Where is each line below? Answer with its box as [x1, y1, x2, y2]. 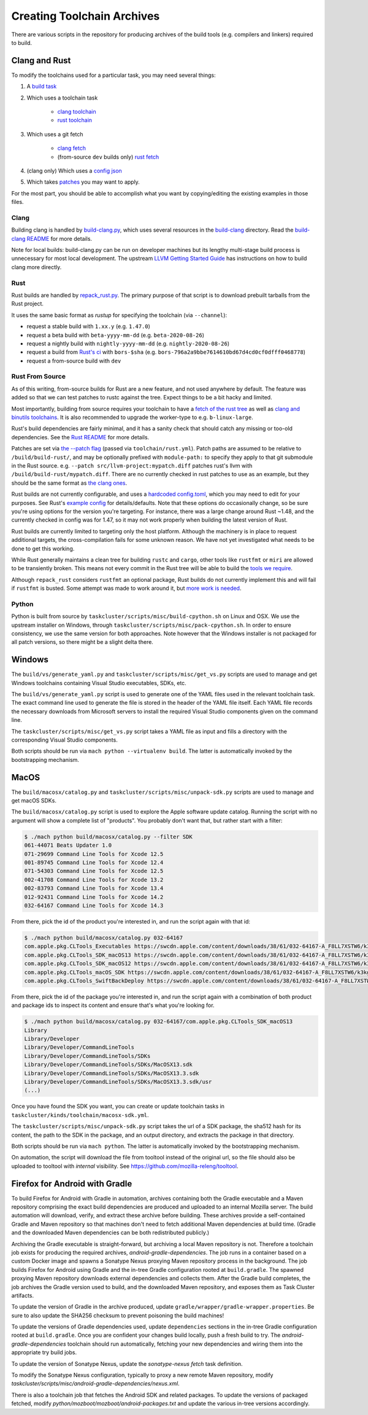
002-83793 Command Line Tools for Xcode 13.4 [24, 885, 164, 892]
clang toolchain [57, 108, 96, 116]
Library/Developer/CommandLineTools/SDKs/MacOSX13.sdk [24, 1061, 193, 1068]
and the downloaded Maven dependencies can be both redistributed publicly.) [11, 1229, 210, 1236]
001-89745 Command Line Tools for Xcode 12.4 [24, 859, 164, 866]
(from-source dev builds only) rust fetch [57, 153, 159, 160]
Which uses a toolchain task [26, 94, 98, 101]
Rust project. [11, 300, 44, 307]
